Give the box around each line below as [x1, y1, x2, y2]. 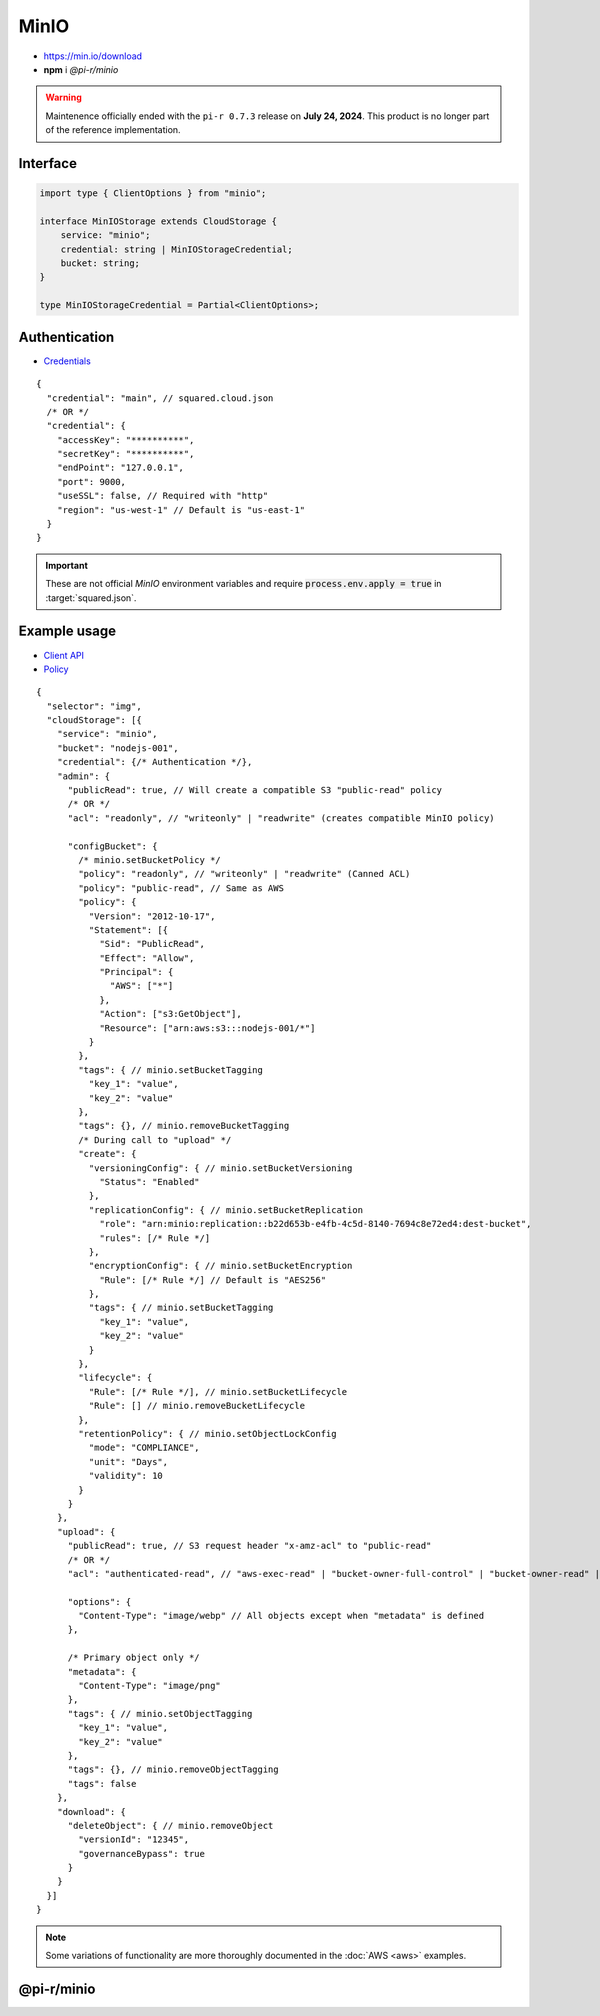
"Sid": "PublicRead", [99, 938, 205, 950]
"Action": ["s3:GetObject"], [99, 1008, 242, 1020]
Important [45, 559, 89, 571]
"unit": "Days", [88, 1456, 169, 1467]
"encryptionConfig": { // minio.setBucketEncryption [88, 1260, 353, 1272]
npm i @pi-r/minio [43, 63, 119, 75]
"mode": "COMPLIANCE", [88, 1442, 200, 1454]
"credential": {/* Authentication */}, [56, 756, 253, 768]
